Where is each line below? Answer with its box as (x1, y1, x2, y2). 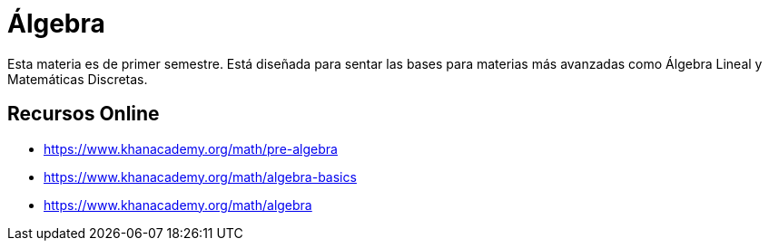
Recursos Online (7, 102, 160, 126)
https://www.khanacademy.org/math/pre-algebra (44, 140, 338, 157)
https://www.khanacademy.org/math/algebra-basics (44, 168, 357, 185)
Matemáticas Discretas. (7, 71, 148, 87)
